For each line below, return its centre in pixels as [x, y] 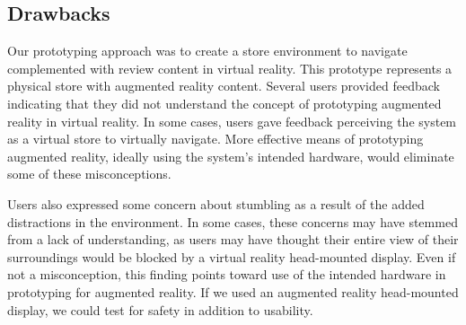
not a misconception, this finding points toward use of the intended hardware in [227, 274]
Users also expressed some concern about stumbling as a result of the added [216, 203]
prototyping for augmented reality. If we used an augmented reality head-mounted [233, 291]
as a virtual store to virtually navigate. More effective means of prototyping [215, 139]
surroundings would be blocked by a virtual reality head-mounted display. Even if [232, 256]
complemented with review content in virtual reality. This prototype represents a [230, 68]
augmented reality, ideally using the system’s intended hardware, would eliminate [231, 156]
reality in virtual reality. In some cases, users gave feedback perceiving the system [232, 121]
